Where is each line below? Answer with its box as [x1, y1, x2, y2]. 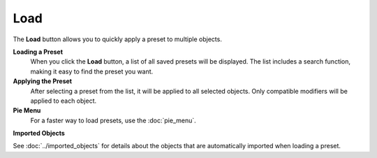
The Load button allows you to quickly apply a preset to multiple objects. [13, 35, 223, 43]
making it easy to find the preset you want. [30, 67, 154, 76]
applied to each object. [30, 96, 97, 105]
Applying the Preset [13, 77, 73, 85]
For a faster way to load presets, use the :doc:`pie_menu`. [30, 116, 197, 124]
